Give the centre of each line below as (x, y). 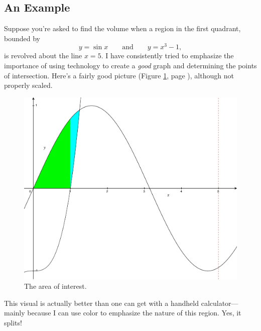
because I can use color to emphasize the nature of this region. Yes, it (134, 313)
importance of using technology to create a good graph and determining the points (130, 66)
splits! (13, 323)
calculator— (220, 303)
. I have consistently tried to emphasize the (167, 56)
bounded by (22, 38)
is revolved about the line (43, 56)
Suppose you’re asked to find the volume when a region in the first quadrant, (122, 28)
